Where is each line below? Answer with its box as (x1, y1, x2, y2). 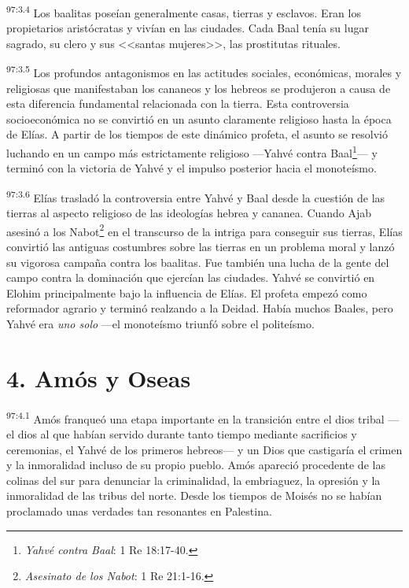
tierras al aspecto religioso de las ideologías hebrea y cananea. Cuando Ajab (6, 205, 372, 221)
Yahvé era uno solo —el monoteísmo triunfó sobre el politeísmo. (6, 315, 315, 331)
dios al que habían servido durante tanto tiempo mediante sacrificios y (17, 425, 357, 442)
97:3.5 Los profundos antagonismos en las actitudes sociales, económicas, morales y (6, 62, 402, 81)
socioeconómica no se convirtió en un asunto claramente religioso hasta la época (6, 110, 392, 127)
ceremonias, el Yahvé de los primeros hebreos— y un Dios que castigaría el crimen (6, 441, 403, 457)
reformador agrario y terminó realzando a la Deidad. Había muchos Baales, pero (6, 300, 393, 316)
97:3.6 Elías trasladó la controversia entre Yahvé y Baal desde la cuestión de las (6, 187, 385, 205)
